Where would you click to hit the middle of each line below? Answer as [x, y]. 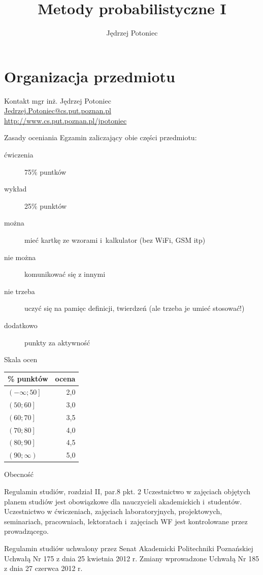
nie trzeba [20, 291]
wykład [15, 189]
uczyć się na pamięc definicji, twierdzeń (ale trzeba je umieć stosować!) [135, 308]
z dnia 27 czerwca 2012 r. [43, 568]
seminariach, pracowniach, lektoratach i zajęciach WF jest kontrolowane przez [126, 521]
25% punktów [46, 205]
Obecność [19, 474]
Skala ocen [21, 359]
